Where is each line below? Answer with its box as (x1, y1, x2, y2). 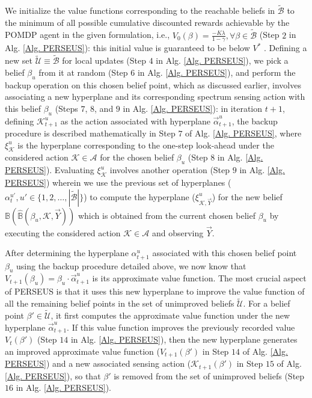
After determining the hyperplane (5, 246, 129, 259)
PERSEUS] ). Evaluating (5, 164, 94, 176)
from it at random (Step (38, 66, 128, 78)
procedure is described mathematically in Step (5, 127, 176, 139)
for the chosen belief (100, 151, 174, 164)
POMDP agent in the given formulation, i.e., (5, 28, 170, 41)
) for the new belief (212, 190, 283, 203)
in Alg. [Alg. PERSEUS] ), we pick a (156, 54, 289, 67)
